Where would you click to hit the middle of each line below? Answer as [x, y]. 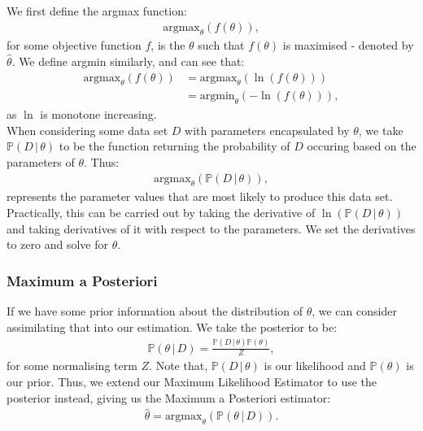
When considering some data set [87, 130]
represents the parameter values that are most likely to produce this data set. [200, 196]
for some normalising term [72, 366]
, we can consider [354, 311]
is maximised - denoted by [348, 45]
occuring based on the [362, 146]
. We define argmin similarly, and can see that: [128, 61]
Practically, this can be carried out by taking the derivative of [161, 213]
